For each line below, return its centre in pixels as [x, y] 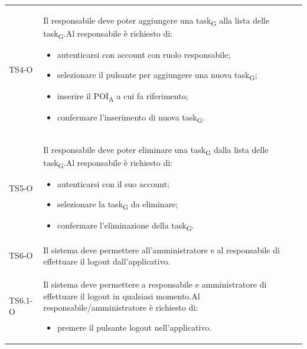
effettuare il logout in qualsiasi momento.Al [122, 296]
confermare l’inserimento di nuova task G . [131, 118]
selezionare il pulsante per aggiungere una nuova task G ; [157, 75]
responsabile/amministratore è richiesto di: [121, 307]
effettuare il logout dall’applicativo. [107, 261]
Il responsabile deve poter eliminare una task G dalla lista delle [156, 151]
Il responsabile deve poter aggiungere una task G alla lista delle [156, 21]
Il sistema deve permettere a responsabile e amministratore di [155, 284]
